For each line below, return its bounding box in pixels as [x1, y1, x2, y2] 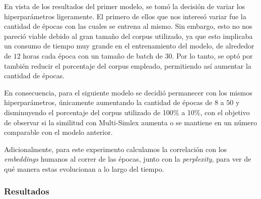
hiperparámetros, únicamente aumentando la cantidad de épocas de [4, 97, 213, 108]
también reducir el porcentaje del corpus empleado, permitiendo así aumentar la [4, 60, 251, 71]
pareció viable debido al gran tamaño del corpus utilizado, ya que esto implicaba [4, 30, 253, 41]
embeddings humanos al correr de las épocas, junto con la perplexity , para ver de [4, 154, 251, 164]
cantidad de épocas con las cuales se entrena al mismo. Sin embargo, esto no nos [4, 21, 252, 31]
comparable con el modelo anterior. [4, 127, 113, 137]
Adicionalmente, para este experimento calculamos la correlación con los [4, 143, 227, 154]
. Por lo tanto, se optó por [172, 50, 253, 61]
